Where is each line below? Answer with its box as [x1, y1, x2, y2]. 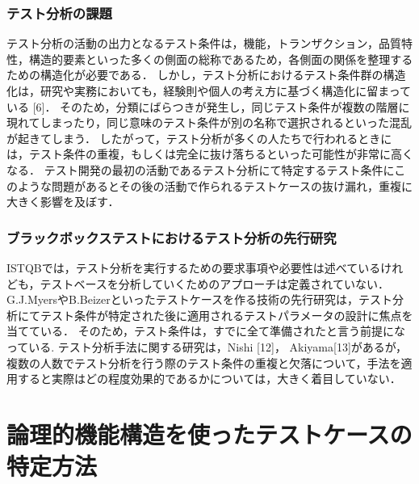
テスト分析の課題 [6, 2, 112, 23]
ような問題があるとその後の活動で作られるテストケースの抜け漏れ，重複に [17, 177, 413, 194]
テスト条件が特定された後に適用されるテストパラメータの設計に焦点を [40, 306, 413, 323]
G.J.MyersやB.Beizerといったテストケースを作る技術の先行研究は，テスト [6, 291, 393, 308]
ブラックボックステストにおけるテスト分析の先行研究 [6, 227, 337, 247]
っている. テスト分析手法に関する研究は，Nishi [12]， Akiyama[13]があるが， [6, 338, 407, 355]
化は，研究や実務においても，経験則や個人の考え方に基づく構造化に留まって [6, 82, 412, 99]
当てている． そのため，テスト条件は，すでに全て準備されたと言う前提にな [6, 322, 406, 339]
